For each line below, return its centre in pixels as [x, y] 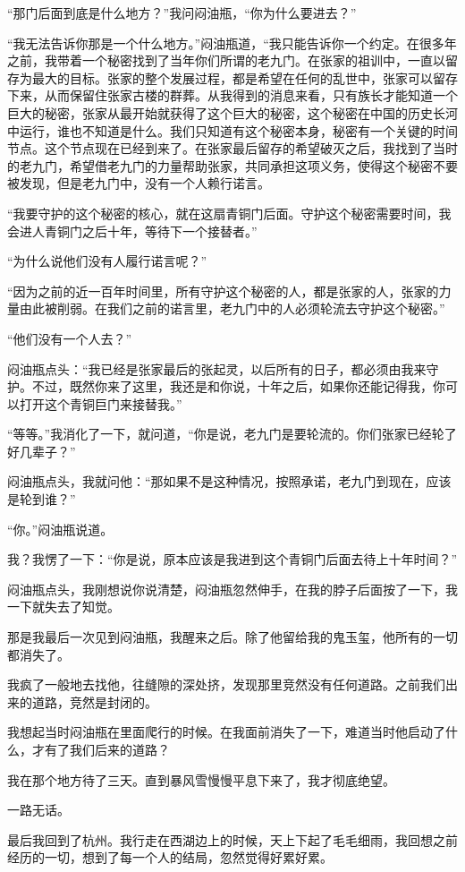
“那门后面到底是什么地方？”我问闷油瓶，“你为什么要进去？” [182, 13]
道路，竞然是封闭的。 [94, 701]
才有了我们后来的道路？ [101, 749]
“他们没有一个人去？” [70, 338]
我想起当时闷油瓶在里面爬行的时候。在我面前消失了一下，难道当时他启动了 [226, 732]
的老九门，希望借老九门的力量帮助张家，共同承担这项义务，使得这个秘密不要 [232, 165]
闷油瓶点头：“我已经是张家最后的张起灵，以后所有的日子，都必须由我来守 [223, 368]
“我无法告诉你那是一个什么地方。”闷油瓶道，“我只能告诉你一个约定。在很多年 [232, 43]
